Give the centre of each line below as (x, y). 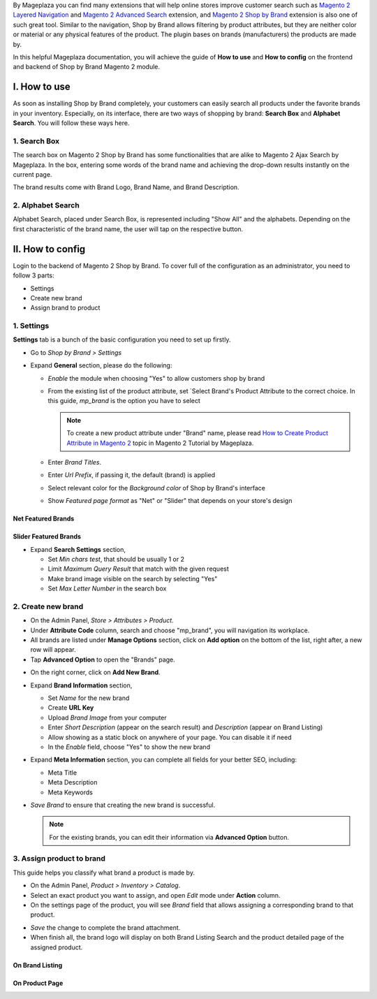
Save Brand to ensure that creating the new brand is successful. (123, 805)
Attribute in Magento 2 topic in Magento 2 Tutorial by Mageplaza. (160, 443)
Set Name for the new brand (89, 698)
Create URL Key (71, 708)
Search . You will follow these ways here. (71, 123)
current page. (32, 174)
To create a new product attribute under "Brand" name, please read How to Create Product (197, 433)
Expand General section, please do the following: (101, 365)
